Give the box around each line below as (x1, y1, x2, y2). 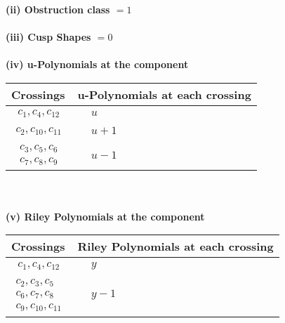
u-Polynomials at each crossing (77, 86, 251, 103)
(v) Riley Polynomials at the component (6, 209, 205, 223)
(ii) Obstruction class (6, 2, 110, 16)
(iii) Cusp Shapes (6, 29, 91, 44)
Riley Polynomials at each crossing (77, 238, 274, 255)
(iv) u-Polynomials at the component (6, 57, 189, 72)
